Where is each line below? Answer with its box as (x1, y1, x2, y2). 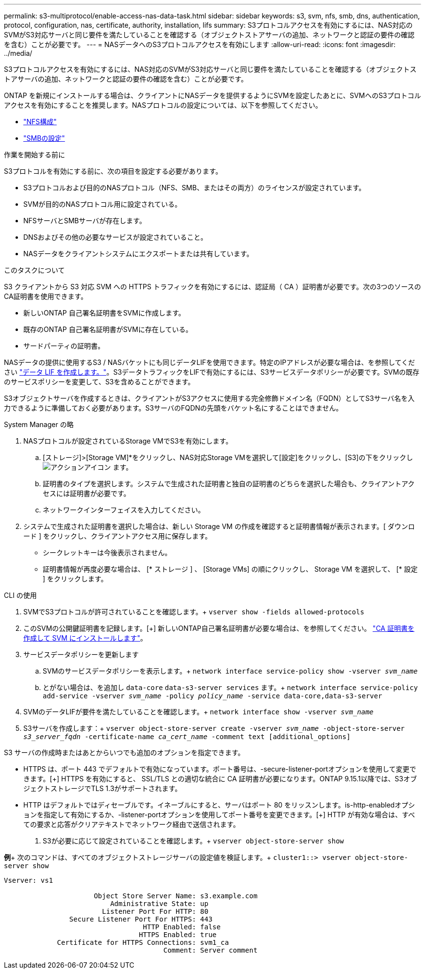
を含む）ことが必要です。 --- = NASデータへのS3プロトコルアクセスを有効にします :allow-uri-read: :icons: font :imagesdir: (4, 40, 396, 49)
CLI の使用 (4, 591, 37, 599)
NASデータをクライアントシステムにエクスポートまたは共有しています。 (23, 249, 253, 258)
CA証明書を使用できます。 (4, 292, 88, 300)
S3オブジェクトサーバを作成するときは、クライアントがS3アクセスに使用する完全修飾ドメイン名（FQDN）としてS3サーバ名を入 (4, 394, 415, 402)
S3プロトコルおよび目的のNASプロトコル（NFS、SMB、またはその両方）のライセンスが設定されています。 (23, 183, 366, 192)
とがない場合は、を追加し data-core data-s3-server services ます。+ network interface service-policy (43, 683, 418, 692)
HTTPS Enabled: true (139, 931, 217, 939)
